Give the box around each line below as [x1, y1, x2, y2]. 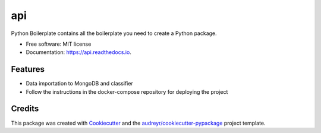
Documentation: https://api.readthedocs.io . [26, 49, 132, 56]
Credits [11, 104, 39, 114]
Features [11, 64, 45, 74]
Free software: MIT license [26, 40, 92, 47]
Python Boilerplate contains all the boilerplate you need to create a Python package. [11, 30, 217, 37]
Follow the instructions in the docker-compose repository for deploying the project [26, 88, 228, 95]
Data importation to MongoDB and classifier [26, 80, 133, 87]
